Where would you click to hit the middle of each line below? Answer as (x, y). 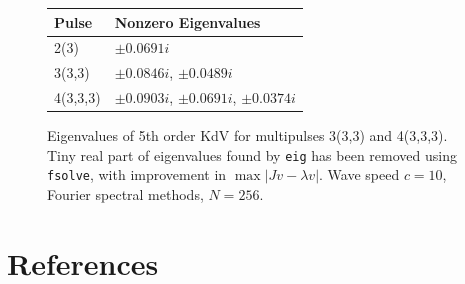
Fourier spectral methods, (125, 194)
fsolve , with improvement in (137, 174)
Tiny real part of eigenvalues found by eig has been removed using (252, 154)
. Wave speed (359, 174)
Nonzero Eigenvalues (187, 21)
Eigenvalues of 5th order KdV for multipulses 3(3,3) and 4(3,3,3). (247, 135)
